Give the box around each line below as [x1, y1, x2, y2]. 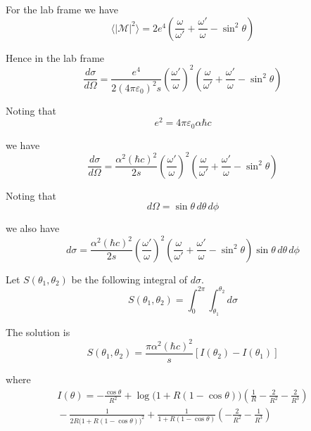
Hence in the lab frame [6, 50, 105, 65]
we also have [6, 221, 60, 236]
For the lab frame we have [6, 2, 119, 16]
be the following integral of [71, 271, 188, 286]
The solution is [6, 324, 70, 339]
